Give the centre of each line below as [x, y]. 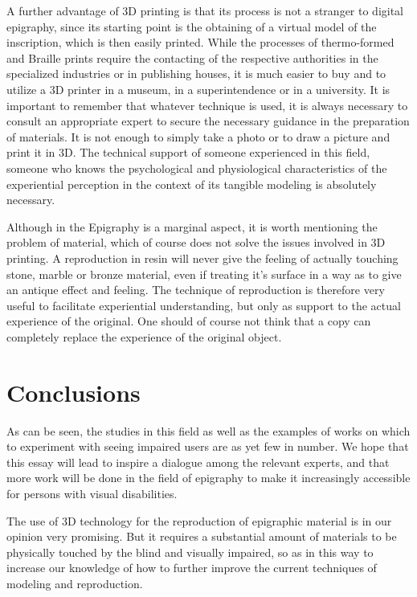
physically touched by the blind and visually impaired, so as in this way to [190, 552]
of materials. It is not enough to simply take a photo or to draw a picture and [198, 136]
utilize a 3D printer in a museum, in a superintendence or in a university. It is [198, 89]
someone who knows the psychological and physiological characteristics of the [197, 168]
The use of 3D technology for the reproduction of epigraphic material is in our [199, 520]
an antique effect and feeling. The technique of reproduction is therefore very [196, 290]
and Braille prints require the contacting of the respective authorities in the [192, 57]
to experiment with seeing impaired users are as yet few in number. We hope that [208, 446]
